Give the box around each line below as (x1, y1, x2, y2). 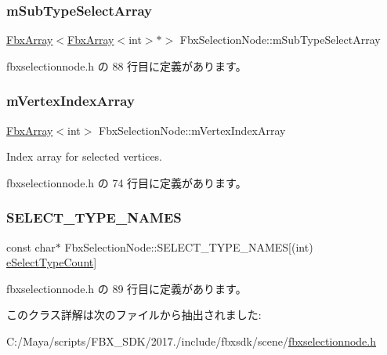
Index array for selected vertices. (6, 148, 163, 165)
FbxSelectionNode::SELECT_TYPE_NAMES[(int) (64, 238, 313, 255)
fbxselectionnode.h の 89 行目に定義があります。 (6, 280, 247, 296)
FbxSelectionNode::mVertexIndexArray (99, 121, 286, 138)
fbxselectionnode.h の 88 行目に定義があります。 (6, 57, 247, 74)
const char (6, 238, 56, 255)
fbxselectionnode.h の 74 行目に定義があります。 (6, 174, 247, 190)
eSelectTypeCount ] (6, 254, 97, 270)
